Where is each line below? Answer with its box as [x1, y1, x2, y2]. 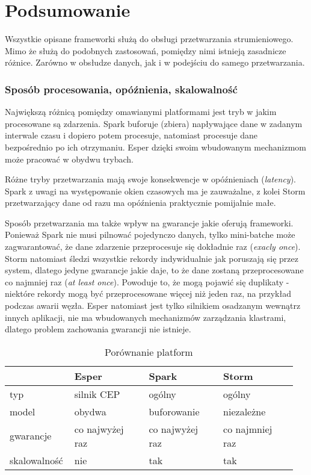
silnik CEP [74, 387, 120, 401]
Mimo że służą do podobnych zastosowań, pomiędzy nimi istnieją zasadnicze [5, 44, 286, 57]
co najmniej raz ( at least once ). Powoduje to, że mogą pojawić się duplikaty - [5, 275, 289, 288]
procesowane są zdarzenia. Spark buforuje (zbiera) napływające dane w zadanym [5, 117, 303, 129]
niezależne [223, 404, 266, 418]
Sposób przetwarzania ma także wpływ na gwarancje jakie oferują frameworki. [5, 216, 294, 229]
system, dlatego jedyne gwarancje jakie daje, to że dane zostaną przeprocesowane [5, 264, 304, 276]
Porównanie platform [105, 344, 193, 359]
